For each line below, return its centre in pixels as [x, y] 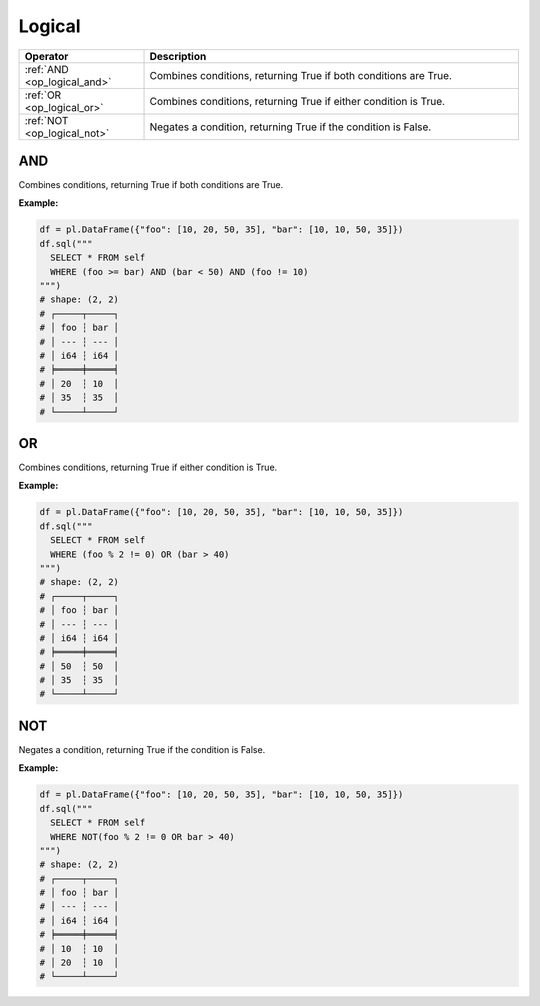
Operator [46, 56]
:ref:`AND [46, 69]
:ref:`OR [43, 95]
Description [178, 56]
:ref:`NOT [46, 120]
